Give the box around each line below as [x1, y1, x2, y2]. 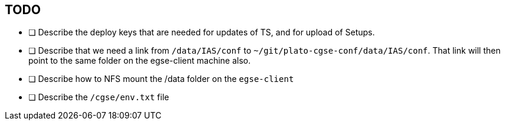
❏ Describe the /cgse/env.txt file [28, 92, 170, 103]
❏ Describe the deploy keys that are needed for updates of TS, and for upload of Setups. [28, 27, 375, 38]
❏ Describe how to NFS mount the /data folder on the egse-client [28, 74, 294, 84]
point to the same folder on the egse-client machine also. [28, 55, 251, 66]
